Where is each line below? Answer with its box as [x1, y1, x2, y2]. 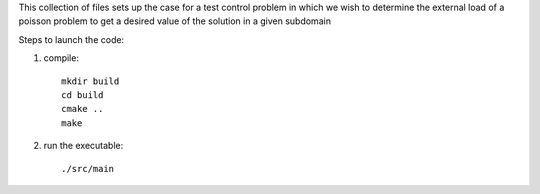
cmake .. [61, 103, 104, 115]
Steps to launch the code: [18, 33, 125, 45]
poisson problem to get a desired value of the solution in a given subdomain [18, 15, 332, 27]
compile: [43, 52, 80, 64]
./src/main [61, 163, 115, 174]
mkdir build [61, 75, 120, 87]
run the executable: [43, 140, 124, 152]
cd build [61, 89, 104, 100]
